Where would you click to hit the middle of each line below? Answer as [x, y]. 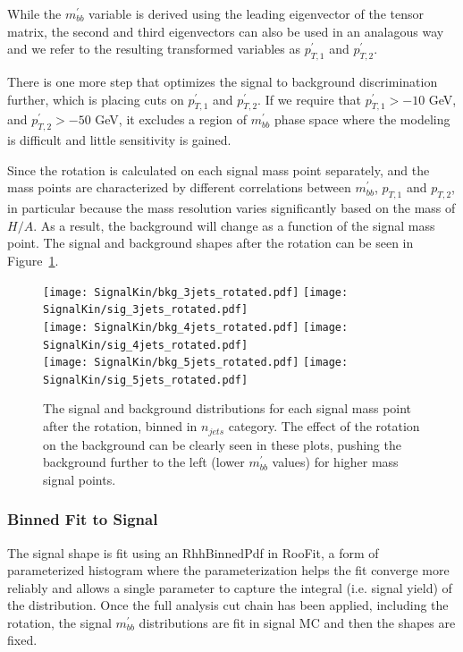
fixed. [22, 640]
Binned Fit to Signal [83, 519]
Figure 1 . [33, 260]
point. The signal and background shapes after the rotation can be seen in [210, 243]
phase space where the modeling [362, 119]
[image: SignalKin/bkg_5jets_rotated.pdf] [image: [196, 363]
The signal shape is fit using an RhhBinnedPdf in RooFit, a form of [193, 552]
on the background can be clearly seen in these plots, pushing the [222, 444]
